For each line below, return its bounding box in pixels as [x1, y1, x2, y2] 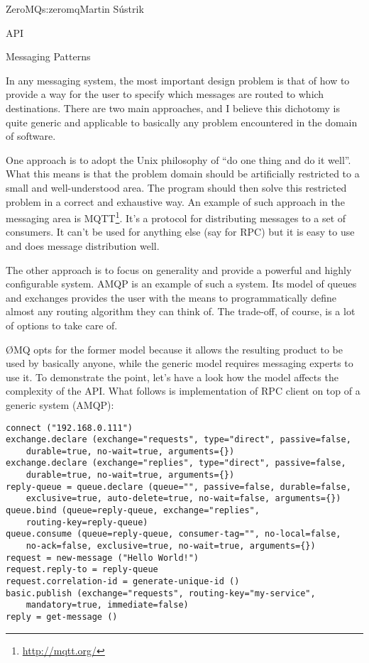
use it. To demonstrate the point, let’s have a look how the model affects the [6, 369, 338, 384]
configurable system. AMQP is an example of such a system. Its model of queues [6, 276, 357, 291]
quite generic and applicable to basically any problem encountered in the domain [6, 114, 358, 129]
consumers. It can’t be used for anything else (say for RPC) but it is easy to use [6, 224, 355, 239]
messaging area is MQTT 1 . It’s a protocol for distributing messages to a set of [6, 209, 346, 225]
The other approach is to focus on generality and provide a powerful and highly [6, 262, 352, 277]
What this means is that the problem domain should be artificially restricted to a [6, 166, 360, 181]
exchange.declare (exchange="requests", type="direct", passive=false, [6, 434, 351, 445]
